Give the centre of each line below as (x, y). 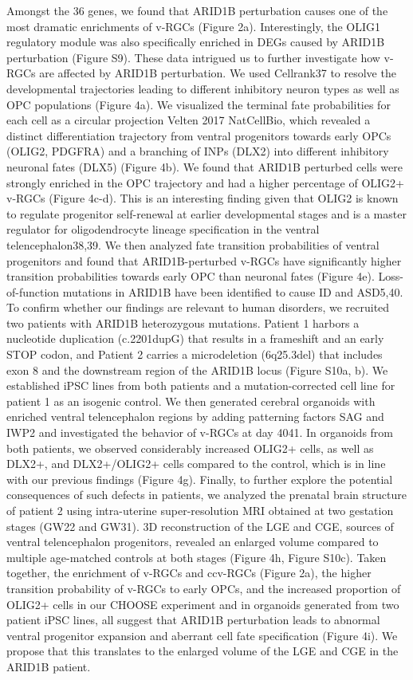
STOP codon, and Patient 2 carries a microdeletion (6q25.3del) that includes (195, 354)
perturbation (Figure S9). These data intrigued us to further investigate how (193, 57)
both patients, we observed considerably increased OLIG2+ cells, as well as (190, 448)
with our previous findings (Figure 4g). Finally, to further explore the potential (200, 479)
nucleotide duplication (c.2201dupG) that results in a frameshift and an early (195, 338)
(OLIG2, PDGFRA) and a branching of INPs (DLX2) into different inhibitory (198, 151)
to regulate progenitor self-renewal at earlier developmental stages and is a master (206, 213)
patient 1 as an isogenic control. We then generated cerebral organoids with (191, 401)
